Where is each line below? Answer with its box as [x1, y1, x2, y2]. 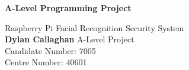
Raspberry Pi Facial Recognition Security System [5, 21, 184, 34]
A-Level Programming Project [5, 2, 132, 14]
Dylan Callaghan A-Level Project [5, 33, 134, 45]
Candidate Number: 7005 [5, 44, 96, 56]
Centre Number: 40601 [5, 56, 87, 68]
